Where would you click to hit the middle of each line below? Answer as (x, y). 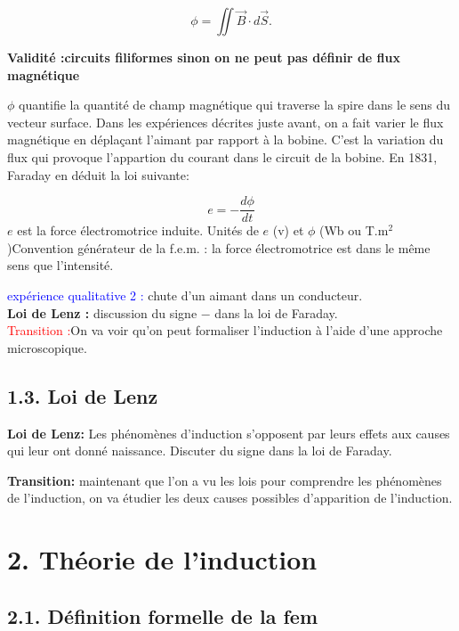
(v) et (288, 230)
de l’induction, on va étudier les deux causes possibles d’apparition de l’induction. (230, 498)
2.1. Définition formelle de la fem (162, 615)
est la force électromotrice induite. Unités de (138, 230)
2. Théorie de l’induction (162, 559)
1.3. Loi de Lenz (83, 395)
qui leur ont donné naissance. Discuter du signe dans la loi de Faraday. (200, 451)
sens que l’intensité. (60, 265)
